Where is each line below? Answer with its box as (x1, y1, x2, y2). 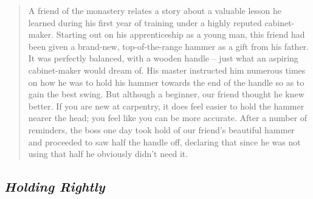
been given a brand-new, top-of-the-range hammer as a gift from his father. (28, 40, 309, 52)
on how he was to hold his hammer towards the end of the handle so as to (28, 75, 304, 88)
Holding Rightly (4, 177, 105, 196)
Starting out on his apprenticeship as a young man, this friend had (56, 28, 305, 41)
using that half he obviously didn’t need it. (28, 147, 188, 160)
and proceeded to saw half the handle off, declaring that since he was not (28, 135, 301, 148)
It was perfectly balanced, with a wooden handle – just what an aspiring (28, 52, 298, 65)
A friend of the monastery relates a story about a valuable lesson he (28, 4, 282, 16)
